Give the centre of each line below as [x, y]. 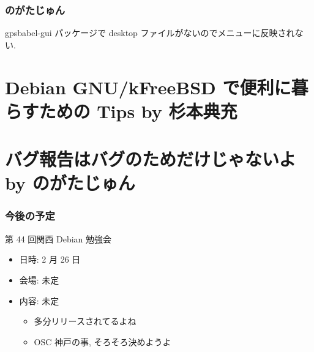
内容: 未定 [39, 300]
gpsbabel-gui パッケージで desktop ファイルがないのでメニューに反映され [150, 33]
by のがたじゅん [70, 183]
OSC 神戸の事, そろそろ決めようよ [103, 341]
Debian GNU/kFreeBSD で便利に [148, 87]
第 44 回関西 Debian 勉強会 [58, 238]
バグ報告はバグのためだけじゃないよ [151, 159]
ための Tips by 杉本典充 [138, 110]
